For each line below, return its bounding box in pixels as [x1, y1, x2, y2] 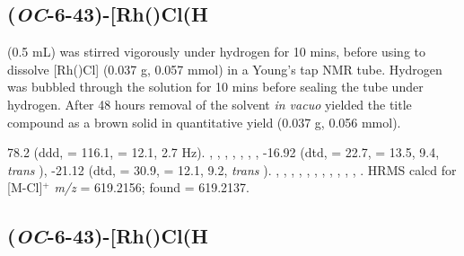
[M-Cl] [7, 178, 43, 197]
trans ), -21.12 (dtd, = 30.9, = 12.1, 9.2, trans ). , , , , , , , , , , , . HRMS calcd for [7, 160, 457, 179]
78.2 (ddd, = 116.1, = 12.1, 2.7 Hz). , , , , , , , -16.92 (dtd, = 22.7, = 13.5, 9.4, [7, 143, 440, 162]
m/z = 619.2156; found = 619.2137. [54, 178, 250, 197]
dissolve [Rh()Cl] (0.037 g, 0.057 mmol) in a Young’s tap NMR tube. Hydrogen [7, 59, 442, 78]
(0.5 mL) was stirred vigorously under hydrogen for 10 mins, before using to [7, 42, 425, 61]
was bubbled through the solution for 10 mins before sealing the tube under [7, 77, 424, 96]
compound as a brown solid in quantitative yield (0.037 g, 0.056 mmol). [7, 112, 401, 131]
